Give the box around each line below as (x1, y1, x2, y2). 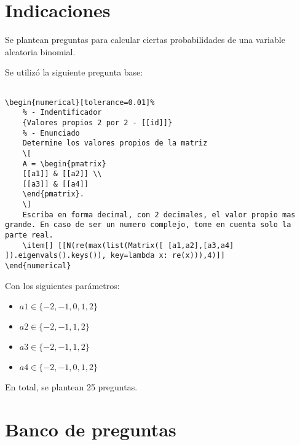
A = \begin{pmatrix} (22, 159, 106, 168)
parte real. (5, 231, 53, 240)
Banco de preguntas (5, 417, 176, 442)
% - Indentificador (22, 108, 102, 117)
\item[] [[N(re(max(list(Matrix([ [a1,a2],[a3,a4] (22, 241, 234, 250)
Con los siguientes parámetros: (5, 279, 120, 292)
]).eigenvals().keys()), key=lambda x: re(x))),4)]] (5, 251, 225, 260)
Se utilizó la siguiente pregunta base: (5, 66, 143, 79)
